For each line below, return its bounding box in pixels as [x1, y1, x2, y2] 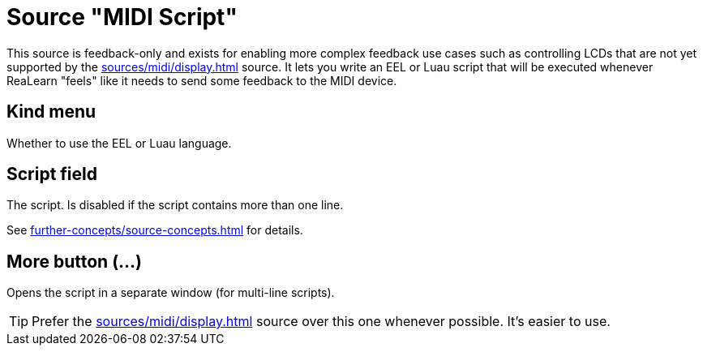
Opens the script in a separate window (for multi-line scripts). [6, 285, 335, 300]
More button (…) [6, 251, 143, 272]
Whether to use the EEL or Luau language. [6, 135, 232, 150]
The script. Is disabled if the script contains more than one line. [6, 198, 344, 212]
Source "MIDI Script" [6, 3, 238, 31]
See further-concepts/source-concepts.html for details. [6, 223, 303, 238]
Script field [6, 164, 98, 185]
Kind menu [6, 101, 96, 122]
